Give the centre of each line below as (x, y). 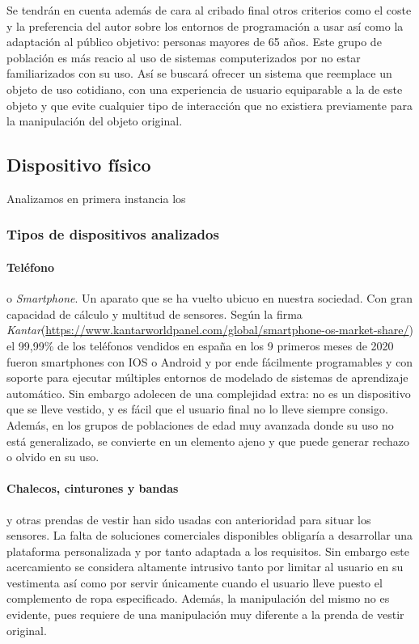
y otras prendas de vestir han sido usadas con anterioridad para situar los (189, 519)
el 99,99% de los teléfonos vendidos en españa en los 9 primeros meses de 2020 (200, 345)
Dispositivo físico (79, 165)
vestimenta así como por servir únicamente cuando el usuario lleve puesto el (195, 582)
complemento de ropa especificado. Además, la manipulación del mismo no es (198, 598)
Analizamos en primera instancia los (96, 198)
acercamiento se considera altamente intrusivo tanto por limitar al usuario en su (205, 567)
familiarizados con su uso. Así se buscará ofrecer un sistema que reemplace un (199, 73)
